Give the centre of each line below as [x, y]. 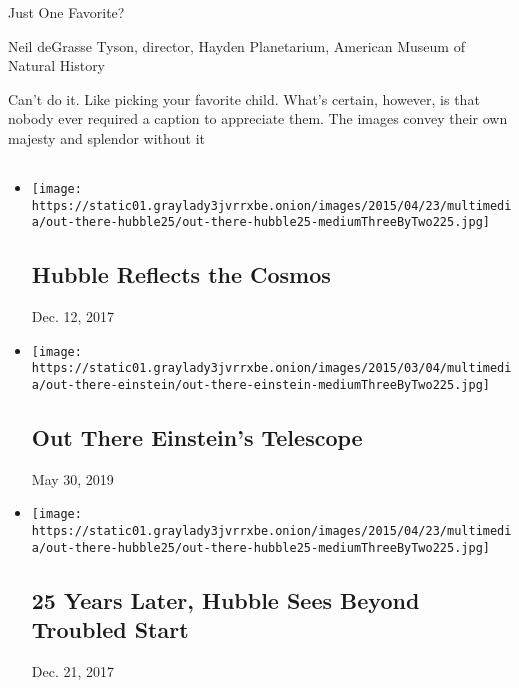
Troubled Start [110, 629]
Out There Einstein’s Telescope [197, 437]
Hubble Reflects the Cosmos [181, 274]
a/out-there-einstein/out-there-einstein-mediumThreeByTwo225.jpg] [260, 385]
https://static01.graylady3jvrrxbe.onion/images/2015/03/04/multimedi [271, 368]
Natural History [57, 65]
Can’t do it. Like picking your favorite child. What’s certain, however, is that [244, 98]
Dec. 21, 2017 [73, 671]
